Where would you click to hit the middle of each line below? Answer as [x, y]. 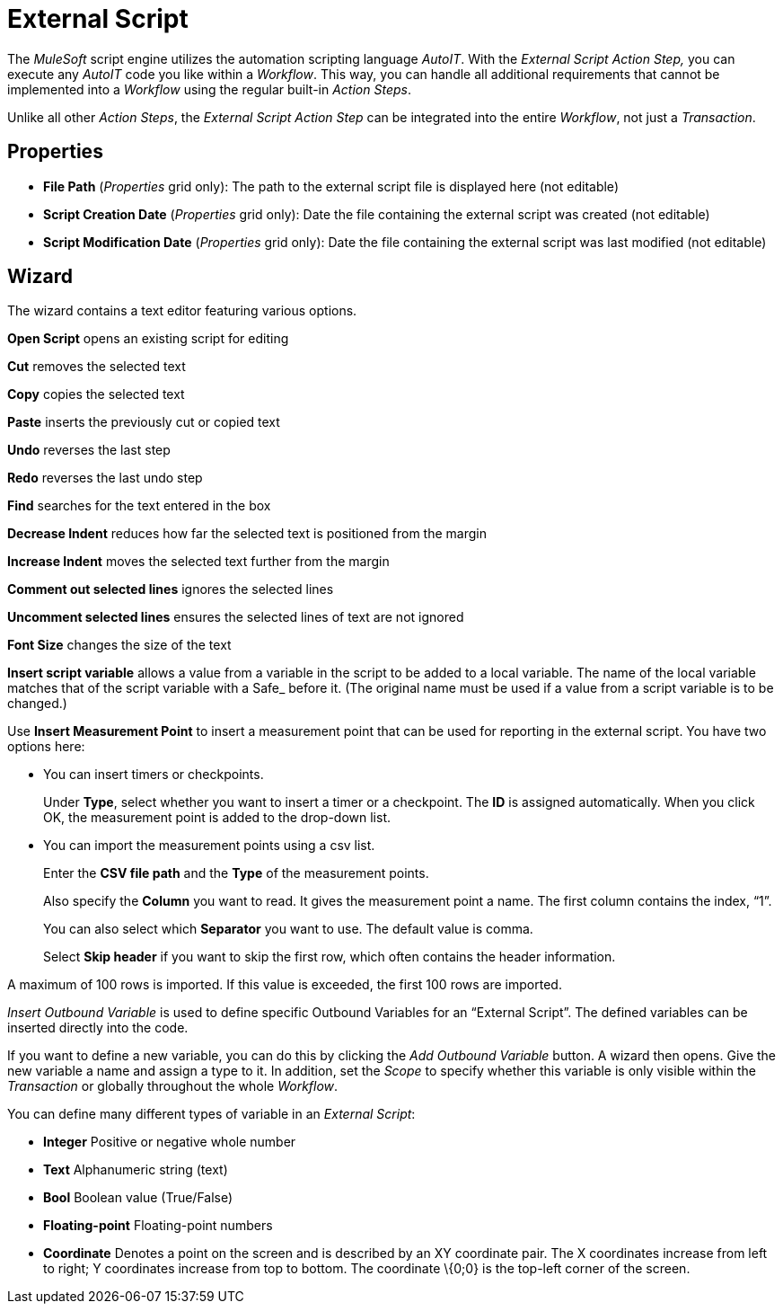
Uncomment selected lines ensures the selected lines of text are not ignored [236, 617]
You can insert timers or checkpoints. [154, 775]
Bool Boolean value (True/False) [138, 1198]
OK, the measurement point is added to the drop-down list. [217, 818]
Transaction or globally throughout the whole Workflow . [173, 1086]
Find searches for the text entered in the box [139, 506]
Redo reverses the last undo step [105, 478]
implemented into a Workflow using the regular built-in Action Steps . [209, 89]
